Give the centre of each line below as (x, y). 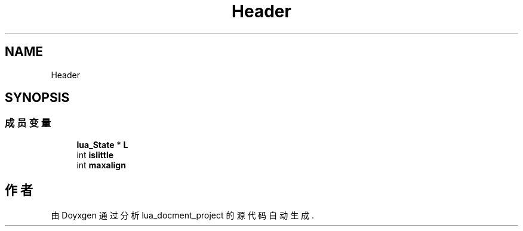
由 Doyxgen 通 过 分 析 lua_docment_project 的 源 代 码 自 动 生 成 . (183, 215)
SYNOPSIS (37, 98)
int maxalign (101, 165)
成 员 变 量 (28, 123)
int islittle (95, 155)
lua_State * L (102, 144)
